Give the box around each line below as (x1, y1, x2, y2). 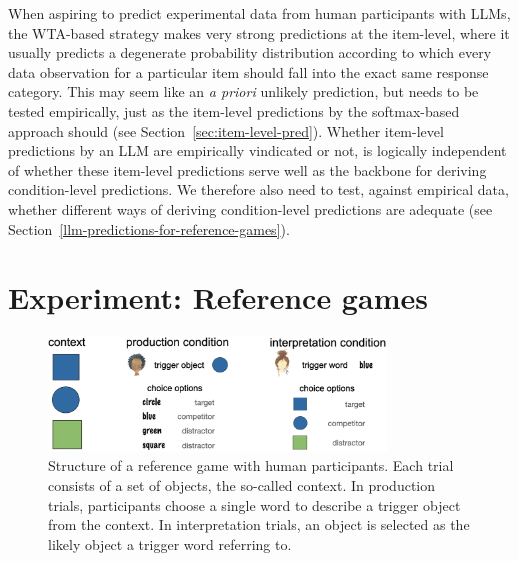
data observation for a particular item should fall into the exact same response (8, 61, 489, 82)
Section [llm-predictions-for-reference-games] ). (8, 218, 290, 239)
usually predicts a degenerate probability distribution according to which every (8, 42, 492, 63)
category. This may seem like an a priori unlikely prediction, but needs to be (8, 81, 479, 102)
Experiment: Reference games (8, 277, 428, 318)
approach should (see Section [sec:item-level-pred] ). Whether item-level (8, 120, 444, 141)
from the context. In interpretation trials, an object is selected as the (48, 514, 470, 535)
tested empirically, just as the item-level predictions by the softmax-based (8, 100, 460, 121)
